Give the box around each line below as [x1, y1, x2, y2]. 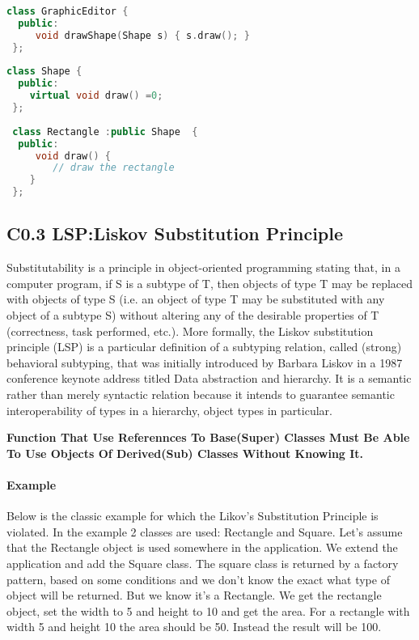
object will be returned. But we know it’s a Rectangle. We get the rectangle [6, 587, 382, 604]
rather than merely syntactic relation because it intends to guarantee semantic [6, 385, 395, 402]
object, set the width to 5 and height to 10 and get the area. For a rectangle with [6, 602, 410, 619]
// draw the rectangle [53, 162, 175, 174]
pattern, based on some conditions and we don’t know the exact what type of [6, 570, 390, 587]
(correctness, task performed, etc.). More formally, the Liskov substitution [6, 322, 374, 339]
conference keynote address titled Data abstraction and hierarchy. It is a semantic [6, 370, 412, 387]
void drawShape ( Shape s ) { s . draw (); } [35, 29, 250, 41]
